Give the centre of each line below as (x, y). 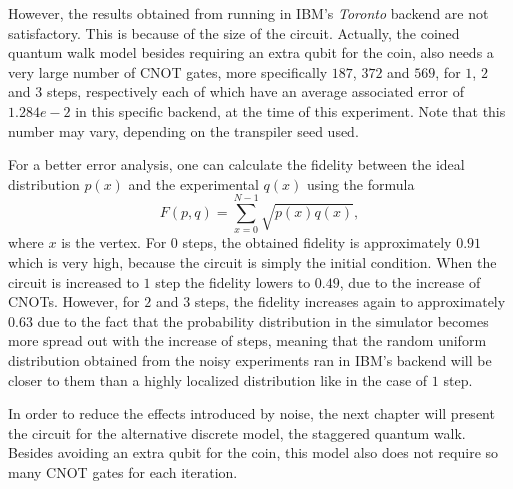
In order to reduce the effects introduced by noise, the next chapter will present (251, 413)
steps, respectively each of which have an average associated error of (255, 91)
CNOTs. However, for (74, 301)
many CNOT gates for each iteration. (123, 472)
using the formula (360, 183)
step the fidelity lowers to (233, 281)
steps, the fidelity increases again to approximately (350, 301)
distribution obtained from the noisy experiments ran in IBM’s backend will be (250, 360)
